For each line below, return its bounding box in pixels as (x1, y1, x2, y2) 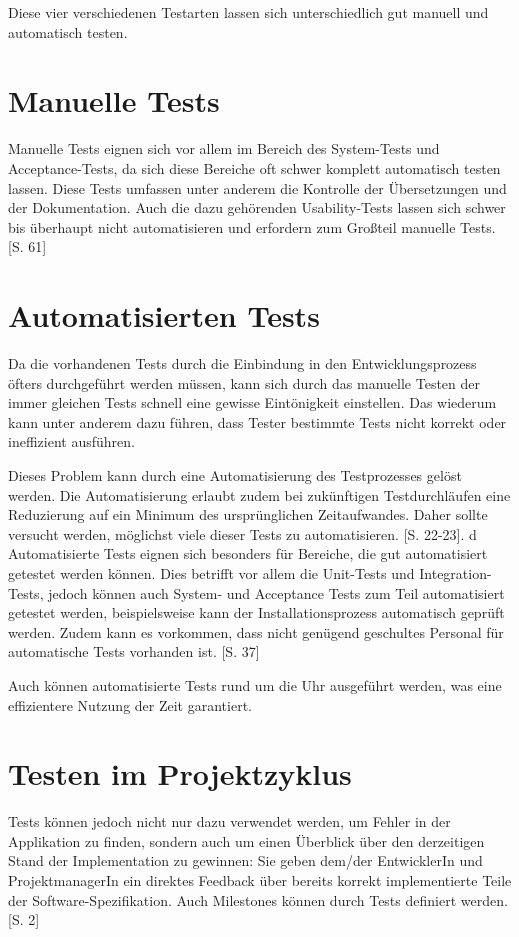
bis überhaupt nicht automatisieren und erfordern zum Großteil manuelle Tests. (8, 216, 496, 237)
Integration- (419, 562, 492, 583)
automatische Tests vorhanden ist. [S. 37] (8, 641, 260, 662)
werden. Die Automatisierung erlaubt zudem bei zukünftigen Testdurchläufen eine (8, 484, 511, 505)
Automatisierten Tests (8, 295, 320, 336)
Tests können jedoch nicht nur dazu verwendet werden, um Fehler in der (8, 811, 451, 832)
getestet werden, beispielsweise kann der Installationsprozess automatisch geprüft (8, 602, 505, 623)
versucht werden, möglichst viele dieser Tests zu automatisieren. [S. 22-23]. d (8, 523, 477, 544)
